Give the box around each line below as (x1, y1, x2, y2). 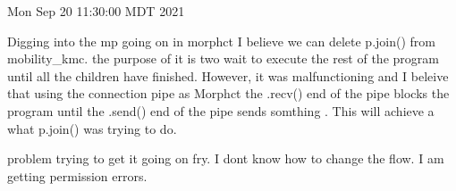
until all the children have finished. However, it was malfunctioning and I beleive (7, 66, 449, 85)
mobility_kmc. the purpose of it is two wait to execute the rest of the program (7, 49, 439, 68)
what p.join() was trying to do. (7, 119, 177, 137)
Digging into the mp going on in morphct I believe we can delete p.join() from (7, 31, 435, 50)
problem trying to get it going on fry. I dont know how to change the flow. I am (7, 149, 444, 168)
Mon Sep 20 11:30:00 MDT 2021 (7, 2, 185, 20)
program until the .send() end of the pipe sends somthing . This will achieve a (7, 101, 435, 120)
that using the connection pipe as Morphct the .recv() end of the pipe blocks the (7, 84, 450, 103)
